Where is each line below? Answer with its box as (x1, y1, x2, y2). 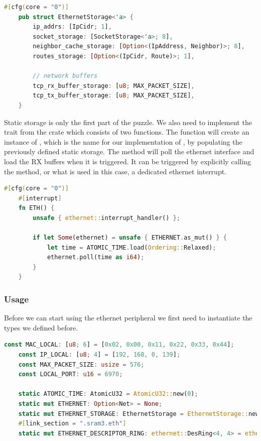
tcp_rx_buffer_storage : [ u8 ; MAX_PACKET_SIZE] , (33, 82, 195, 89)
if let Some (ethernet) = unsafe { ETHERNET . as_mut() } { (33, 234, 227, 242)
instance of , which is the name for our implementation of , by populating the (4, 136, 242, 147)
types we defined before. (4, 322, 78, 333)
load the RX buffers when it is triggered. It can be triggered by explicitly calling (4, 156, 251, 166)
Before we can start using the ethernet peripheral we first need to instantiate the (4, 312, 252, 323)
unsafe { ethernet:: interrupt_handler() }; (33, 214, 180, 222)
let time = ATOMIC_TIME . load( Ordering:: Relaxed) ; (47, 244, 216, 251)
